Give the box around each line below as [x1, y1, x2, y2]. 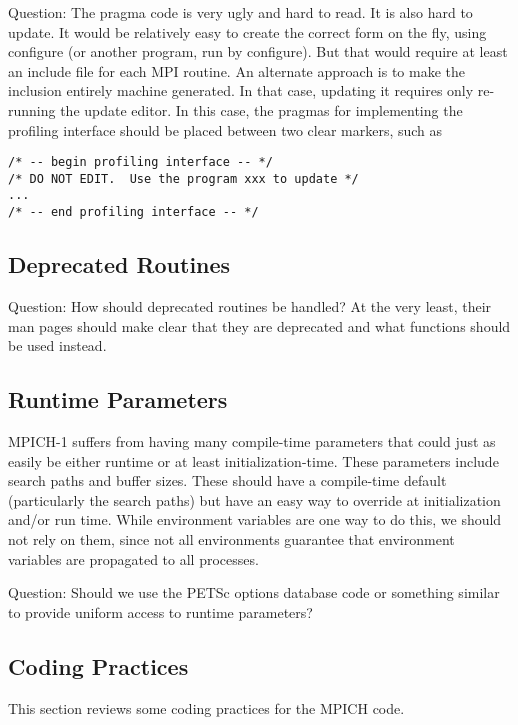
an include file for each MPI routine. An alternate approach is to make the [8, 60, 465, 81]
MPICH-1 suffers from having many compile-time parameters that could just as [8, 430, 496, 451]
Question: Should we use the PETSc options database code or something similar [8, 582, 500, 603]
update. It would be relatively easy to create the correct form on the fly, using [8, 21, 487, 42]
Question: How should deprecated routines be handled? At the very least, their [8, 295, 492, 316]
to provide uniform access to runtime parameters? [8, 601, 313, 622]
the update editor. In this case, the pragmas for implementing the [60, 99, 463, 120]
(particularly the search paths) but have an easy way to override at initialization [8, 489, 501, 510]
